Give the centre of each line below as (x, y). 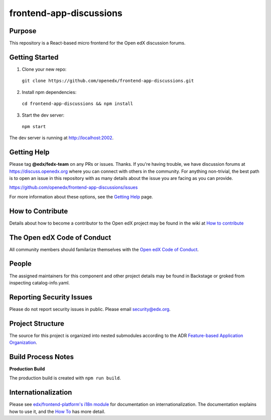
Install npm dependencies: (49, 92)
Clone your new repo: (44, 69)
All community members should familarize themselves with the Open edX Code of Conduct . (104, 249)
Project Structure (37, 323)
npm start (34, 126)
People (21, 264)
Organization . (23, 343)
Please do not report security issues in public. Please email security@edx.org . (90, 309)
